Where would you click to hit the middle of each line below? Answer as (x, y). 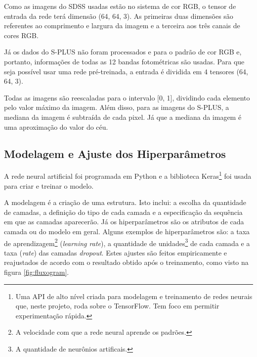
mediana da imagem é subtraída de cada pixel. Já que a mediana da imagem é (123, 117)
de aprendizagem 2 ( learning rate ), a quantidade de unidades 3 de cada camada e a (127, 242)
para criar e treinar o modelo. (49, 185)
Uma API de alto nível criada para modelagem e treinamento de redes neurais (134, 296)
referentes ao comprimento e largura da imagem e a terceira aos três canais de (122, 25)
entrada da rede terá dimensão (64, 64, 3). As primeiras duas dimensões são (119, 16)
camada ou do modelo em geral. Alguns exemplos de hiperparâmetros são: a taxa (127, 231)
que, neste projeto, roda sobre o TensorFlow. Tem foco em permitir (117, 306)
